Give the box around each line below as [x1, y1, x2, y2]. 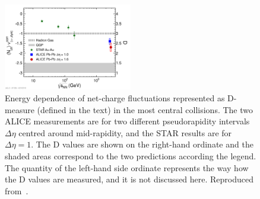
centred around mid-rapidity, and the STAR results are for [18, 126, 232, 139]
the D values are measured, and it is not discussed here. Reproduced [5, 173, 254, 185]
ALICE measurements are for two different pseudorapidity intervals [5, 115, 250, 127]
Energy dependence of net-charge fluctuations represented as [5, 92, 225, 104]
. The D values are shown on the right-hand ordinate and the [31, 138, 253, 150]
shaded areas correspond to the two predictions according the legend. [5, 150, 256, 162]
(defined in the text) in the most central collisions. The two [37, 103, 253, 115]
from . [5, 184, 28, 197]
